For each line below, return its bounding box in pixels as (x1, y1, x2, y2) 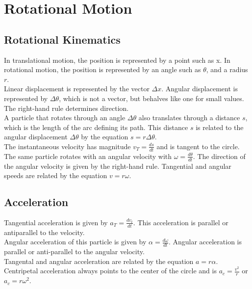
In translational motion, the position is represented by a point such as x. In (4, 54, 230, 65)
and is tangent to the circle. (156, 141, 240, 151)
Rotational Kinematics (4, 31, 121, 47)
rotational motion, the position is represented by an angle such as (4, 64, 201, 75)
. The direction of (193, 151, 246, 161)
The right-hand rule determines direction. (4, 103, 129, 113)
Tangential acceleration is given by (4, 217, 108, 227)
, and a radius (206, 64, 248, 75)
